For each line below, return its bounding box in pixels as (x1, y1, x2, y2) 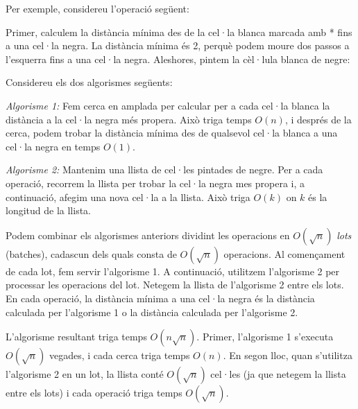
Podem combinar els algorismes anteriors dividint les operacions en (6, 227, 290, 242)
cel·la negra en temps (6, 139, 101, 153)
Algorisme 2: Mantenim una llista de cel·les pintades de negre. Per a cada (6, 162, 323, 177)
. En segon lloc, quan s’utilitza (223, 348, 352, 363)
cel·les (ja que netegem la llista (210, 367, 346, 381)
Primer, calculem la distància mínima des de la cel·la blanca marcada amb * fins (6, 24, 352, 39)
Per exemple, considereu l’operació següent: (6, 1, 189, 15)
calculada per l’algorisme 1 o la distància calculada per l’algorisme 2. (6, 304, 298, 319)
